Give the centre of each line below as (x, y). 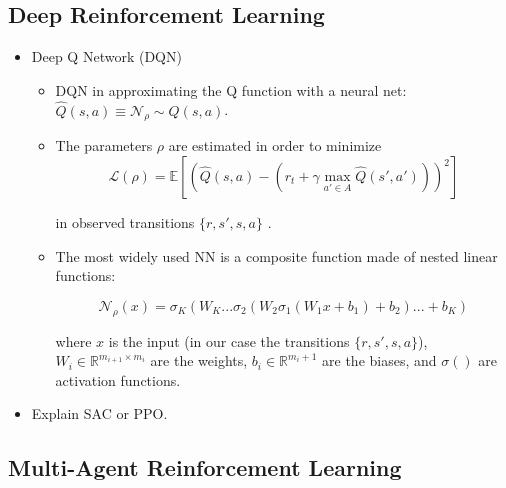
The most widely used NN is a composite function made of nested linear (276, 255)
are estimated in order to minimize (275, 145)
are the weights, (199, 360)
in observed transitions (125, 222)
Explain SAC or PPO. (99, 413)
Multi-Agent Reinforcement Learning (205, 467)
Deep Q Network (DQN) (106, 56)
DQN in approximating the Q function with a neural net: (231, 89)
